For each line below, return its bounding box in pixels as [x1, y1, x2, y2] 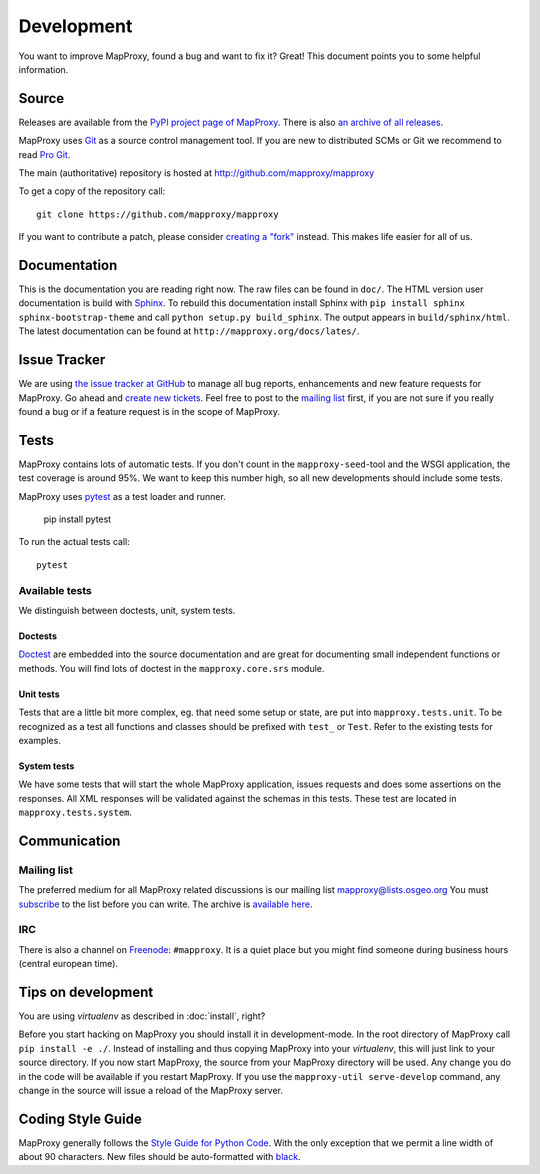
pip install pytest [43, 513, 112, 525]
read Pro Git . [18, 148, 71, 160]
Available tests [18, 583, 92, 597]
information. [18, 63, 69, 75]
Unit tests [18, 688, 60, 700]
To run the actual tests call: [18, 536, 130, 548]
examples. [18, 734, 62, 746]
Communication [18, 832, 121, 849]
